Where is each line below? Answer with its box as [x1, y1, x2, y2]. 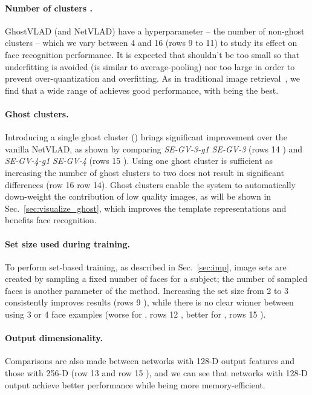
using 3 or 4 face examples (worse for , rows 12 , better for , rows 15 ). [5, 308, 266, 321]
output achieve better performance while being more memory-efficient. [5, 378, 265, 391]
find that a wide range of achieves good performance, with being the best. [5, 83, 279, 96]
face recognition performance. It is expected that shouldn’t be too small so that [5, 48, 300, 60]
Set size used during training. [5, 237, 131, 250]
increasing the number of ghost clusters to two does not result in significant [5, 166, 284, 178]
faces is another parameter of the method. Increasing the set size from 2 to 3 [5, 284, 289, 296]
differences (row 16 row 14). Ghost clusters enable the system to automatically [5, 178, 296, 191]
